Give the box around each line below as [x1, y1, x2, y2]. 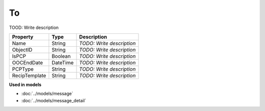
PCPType [12, 65, 34, 72]
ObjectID [12, 46, 33, 53]
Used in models [9, 82, 42, 87]
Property [12, 33, 34, 40]
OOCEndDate [12, 59, 43, 66]
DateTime [52, 59, 74, 66]
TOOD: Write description [9, 25, 59, 30]
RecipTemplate [12, 72, 47, 79]
